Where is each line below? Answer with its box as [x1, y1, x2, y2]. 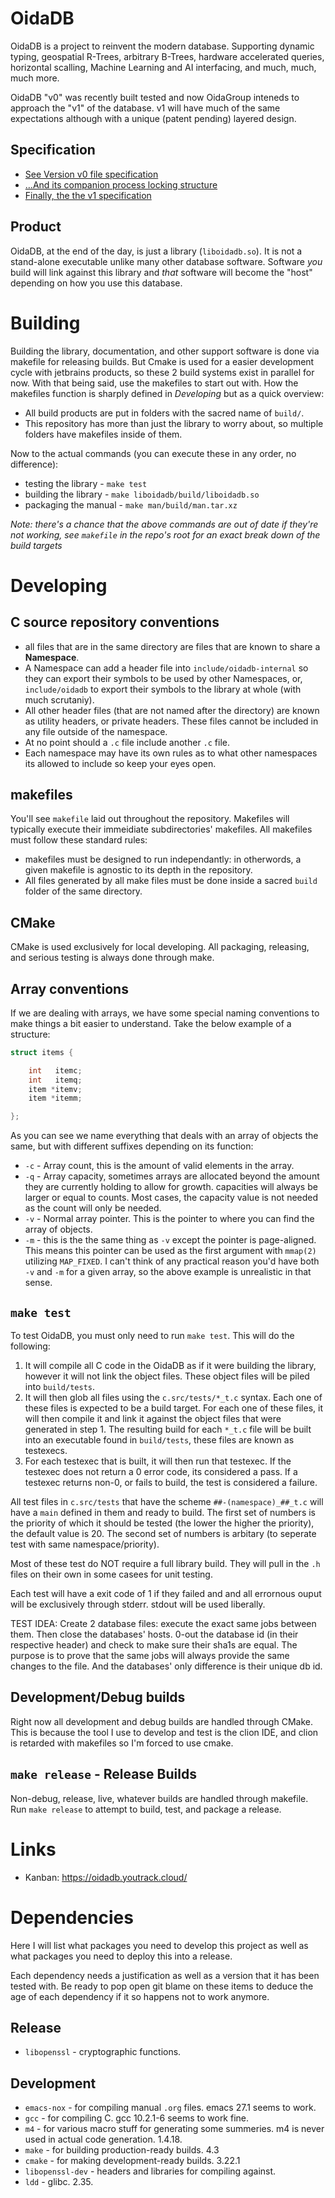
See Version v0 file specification [24, 168, 159, 180]
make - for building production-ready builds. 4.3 [24, 2144, 220, 2156]
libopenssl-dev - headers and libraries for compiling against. [24, 2165, 277, 2177]
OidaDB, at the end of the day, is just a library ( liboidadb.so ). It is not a [10, 245, 303, 257]
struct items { [10, 1047, 74, 1057]
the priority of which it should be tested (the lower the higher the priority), [10, 1517, 315, 1529]
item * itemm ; [28, 1093, 83, 1104]
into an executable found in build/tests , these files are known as [24, 1434, 295, 1446]
